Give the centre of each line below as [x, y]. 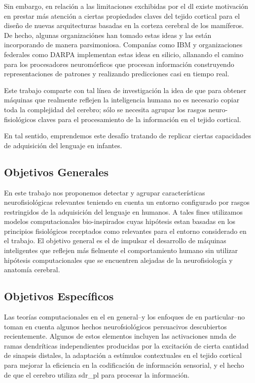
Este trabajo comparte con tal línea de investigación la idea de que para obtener [125, 90]
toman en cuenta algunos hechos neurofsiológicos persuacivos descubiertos [115, 326]
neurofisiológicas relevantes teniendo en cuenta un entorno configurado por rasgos [127, 202]
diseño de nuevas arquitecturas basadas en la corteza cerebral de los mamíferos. [124, 25]
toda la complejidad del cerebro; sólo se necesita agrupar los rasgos [105, 109]
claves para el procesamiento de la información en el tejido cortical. [140, 119]
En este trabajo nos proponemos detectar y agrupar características [105, 192]
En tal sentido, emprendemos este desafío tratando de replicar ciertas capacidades [127, 136]
